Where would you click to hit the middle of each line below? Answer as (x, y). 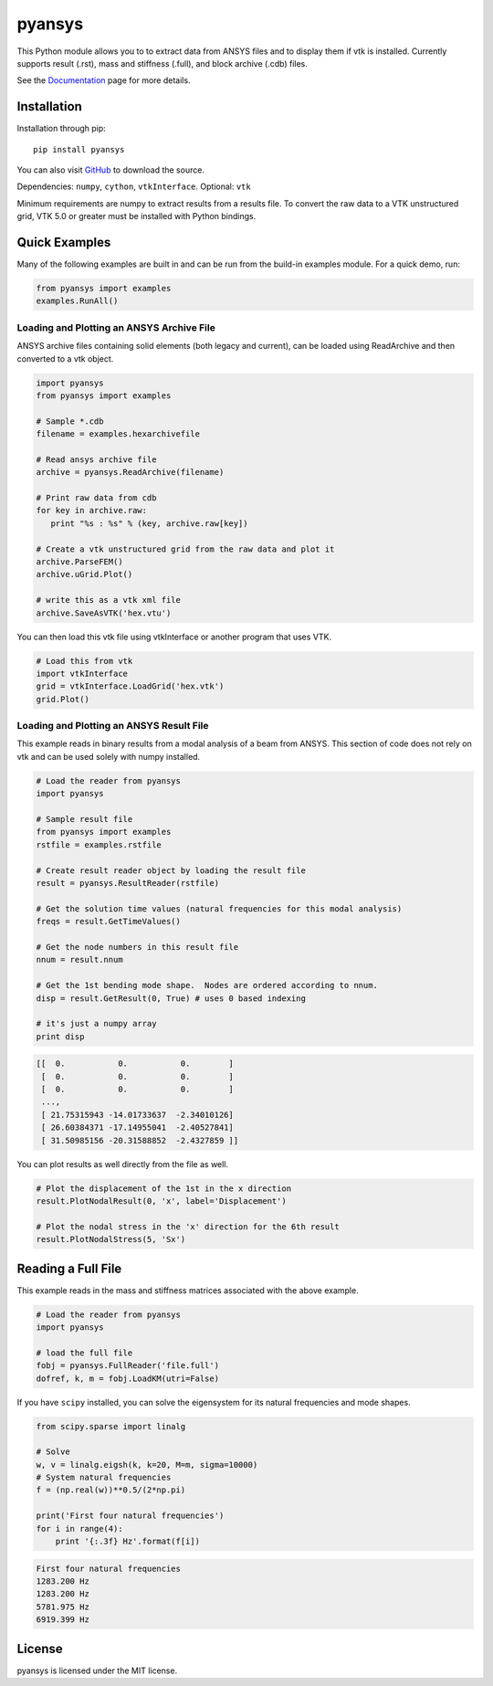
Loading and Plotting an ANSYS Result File (113, 726)
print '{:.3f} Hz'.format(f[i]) (128, 1542)
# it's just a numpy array (96, 1024)
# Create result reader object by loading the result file (171, 870)
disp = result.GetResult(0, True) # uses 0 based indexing (171, 998)
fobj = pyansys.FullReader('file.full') (127, 1366)
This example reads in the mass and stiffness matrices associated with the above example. (188, 1290)
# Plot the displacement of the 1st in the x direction (164, 1188)
